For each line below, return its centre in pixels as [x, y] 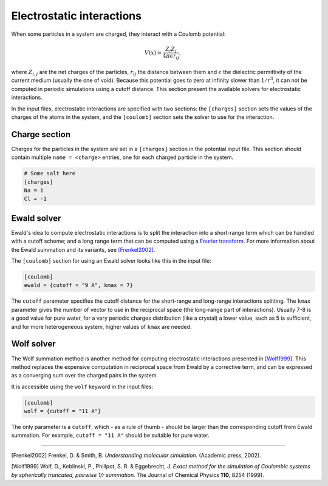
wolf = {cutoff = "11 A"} [63, 411]
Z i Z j [171, 50]
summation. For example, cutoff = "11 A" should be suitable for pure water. [110, 435]
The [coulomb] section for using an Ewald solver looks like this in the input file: [111, 261]
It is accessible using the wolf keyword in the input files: [82, 386]
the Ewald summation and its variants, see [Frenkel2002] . [83, 249]
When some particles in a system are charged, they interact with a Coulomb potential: [118, 34]
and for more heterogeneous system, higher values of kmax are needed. [101, 326]
